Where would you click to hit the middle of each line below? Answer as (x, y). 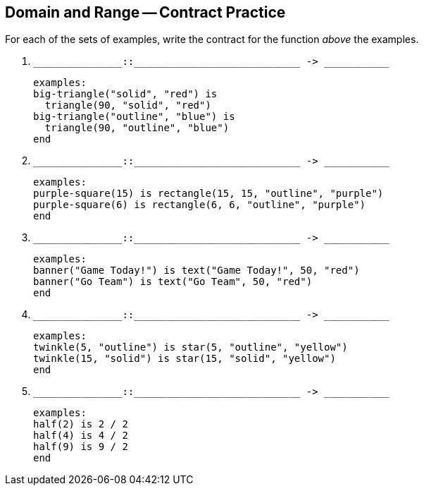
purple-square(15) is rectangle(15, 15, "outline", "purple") (208, 194)
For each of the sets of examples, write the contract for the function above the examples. (212, 40)
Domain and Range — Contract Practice (145, 12)
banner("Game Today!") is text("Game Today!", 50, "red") (197, 271)
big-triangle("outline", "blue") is (134, 117)
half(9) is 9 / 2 (81, 447)
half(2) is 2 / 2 (81, 424)
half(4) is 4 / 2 (81, 436)
